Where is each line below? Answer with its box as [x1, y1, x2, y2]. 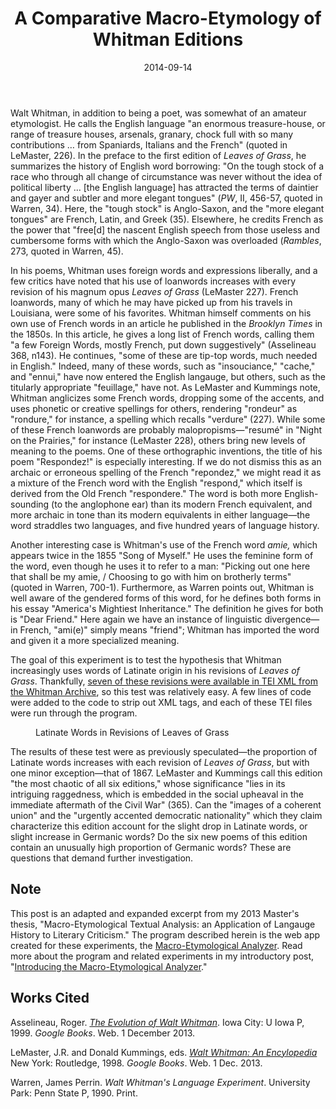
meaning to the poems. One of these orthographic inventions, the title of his [10, 445, 323, 457]
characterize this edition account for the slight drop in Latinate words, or [10, 820, 308, 832]
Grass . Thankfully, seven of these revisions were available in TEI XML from [10, 675, 318, 687]
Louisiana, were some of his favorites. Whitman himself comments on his [10, 307, 312, 319]
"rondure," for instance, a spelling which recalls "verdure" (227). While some [10, 413, 326, 425]
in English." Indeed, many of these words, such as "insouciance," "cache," [10, 360, 316, 372]
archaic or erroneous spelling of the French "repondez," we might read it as [10, 466, 322, 478]
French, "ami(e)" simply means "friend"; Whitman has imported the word [19, 623, 320, 636]
